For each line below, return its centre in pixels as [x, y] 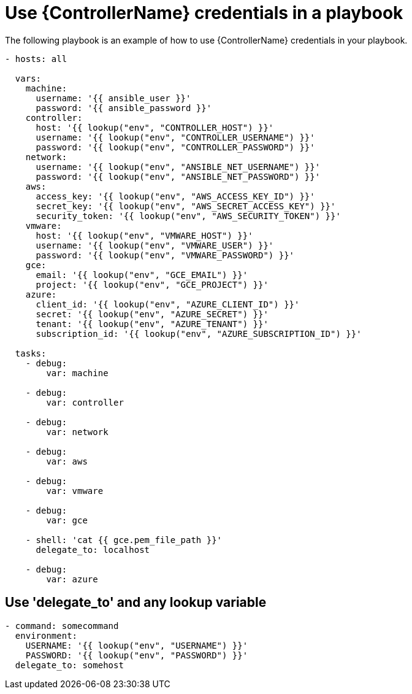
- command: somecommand [62, 626]
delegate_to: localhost [93, 549]
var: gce [67, 520]
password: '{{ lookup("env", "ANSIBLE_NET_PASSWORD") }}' [178, 176]
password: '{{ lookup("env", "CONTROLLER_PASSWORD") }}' [175, 147]
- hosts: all [36, 59]
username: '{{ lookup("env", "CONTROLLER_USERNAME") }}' [175, 137]
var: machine [77, 373]
